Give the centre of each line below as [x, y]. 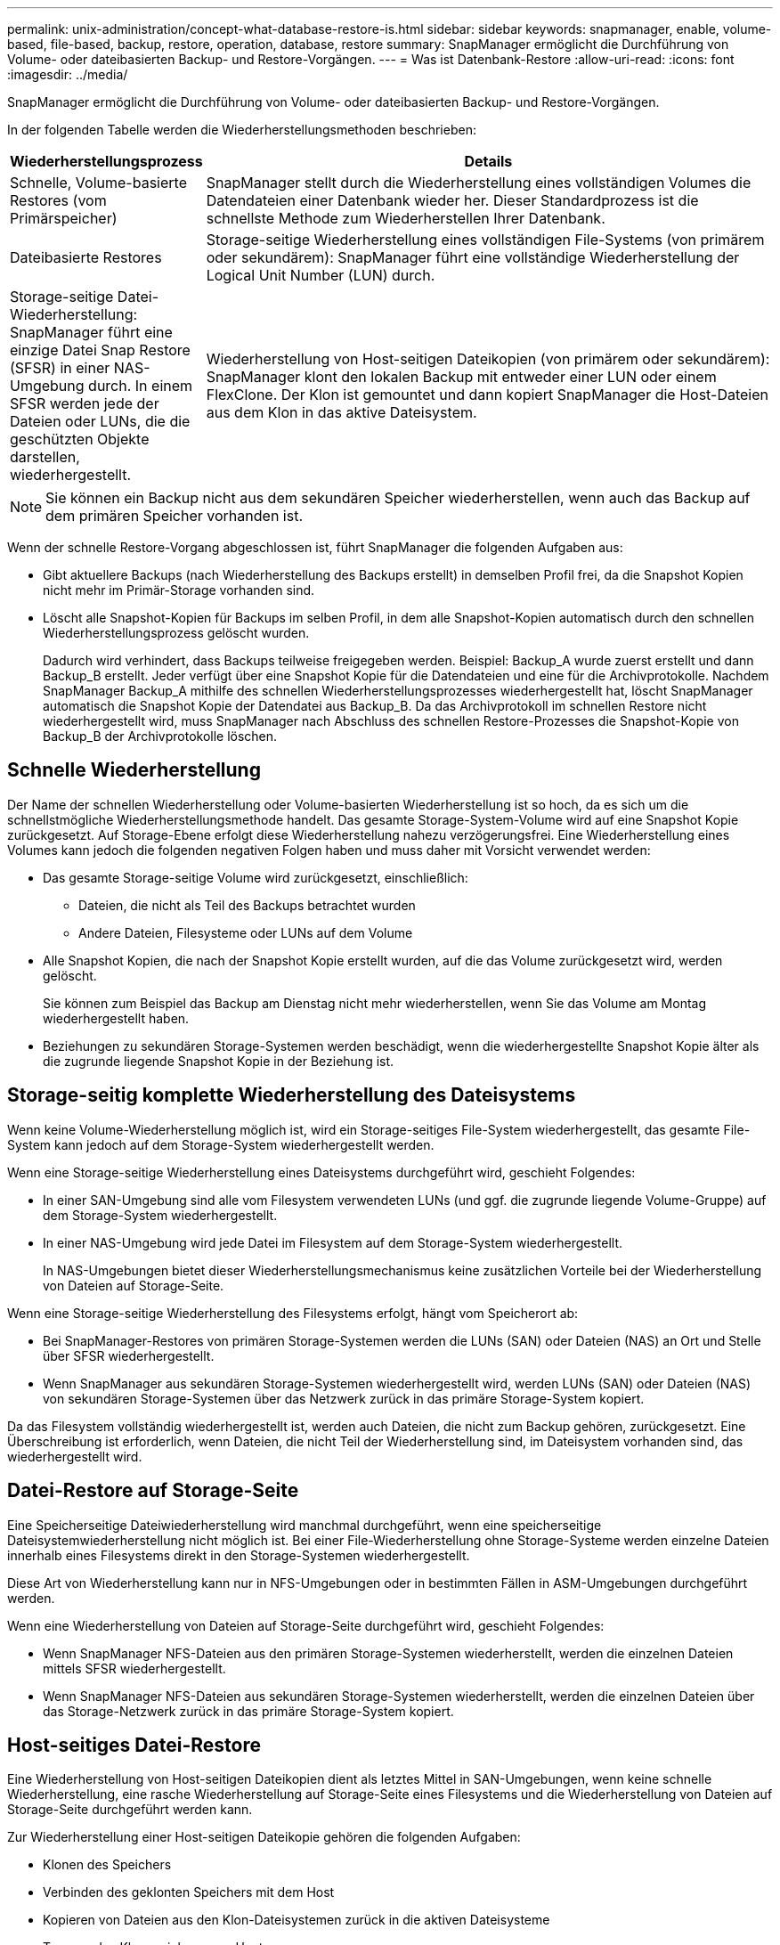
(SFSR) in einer [60, 368]
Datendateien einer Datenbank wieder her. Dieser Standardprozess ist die [452, 200]
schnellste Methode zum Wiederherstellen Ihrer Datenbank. [406, 218]
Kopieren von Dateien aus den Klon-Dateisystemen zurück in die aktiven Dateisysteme [297, 1920]
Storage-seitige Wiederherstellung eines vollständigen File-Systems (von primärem [485, 240]
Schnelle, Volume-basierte [98, 183]
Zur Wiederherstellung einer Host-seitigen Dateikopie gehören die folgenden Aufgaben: [264, 1837]
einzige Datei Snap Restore [100, 350]
